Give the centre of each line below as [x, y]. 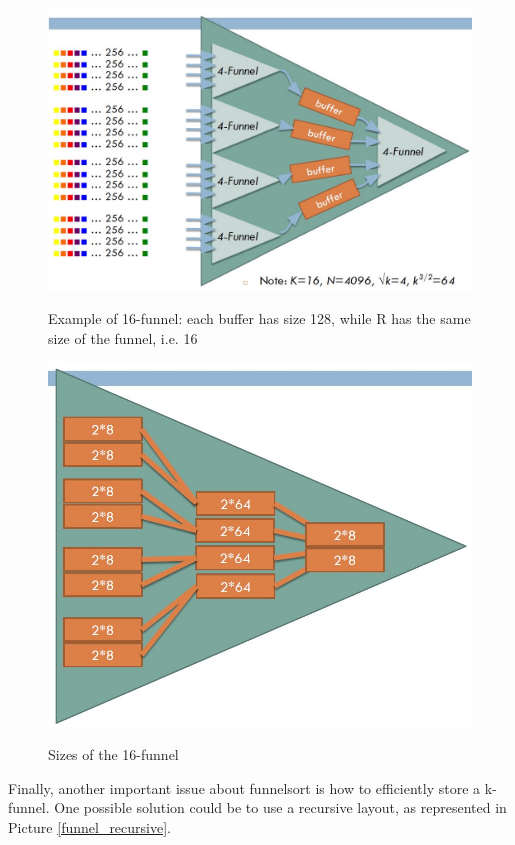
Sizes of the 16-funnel [113, 754]
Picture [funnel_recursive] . [89, 826]
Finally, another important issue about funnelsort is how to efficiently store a [244, 787]
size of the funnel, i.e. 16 [123, 337]
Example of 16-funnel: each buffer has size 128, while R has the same [259, 317]
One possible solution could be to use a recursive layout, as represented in [280, 807]
